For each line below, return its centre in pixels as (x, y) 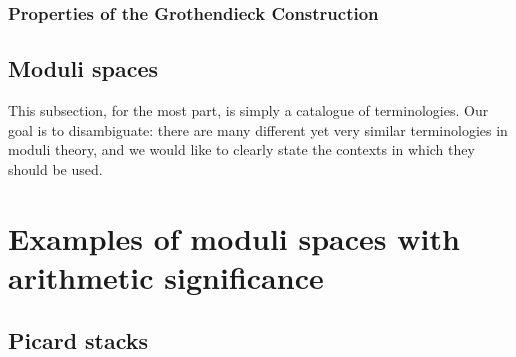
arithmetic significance (166, 276)
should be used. (55, 168)
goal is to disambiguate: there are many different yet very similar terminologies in (258, 129)
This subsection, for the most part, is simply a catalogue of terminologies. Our (248, 110)
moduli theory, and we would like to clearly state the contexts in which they (241, 149)
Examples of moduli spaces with (234, 237)
